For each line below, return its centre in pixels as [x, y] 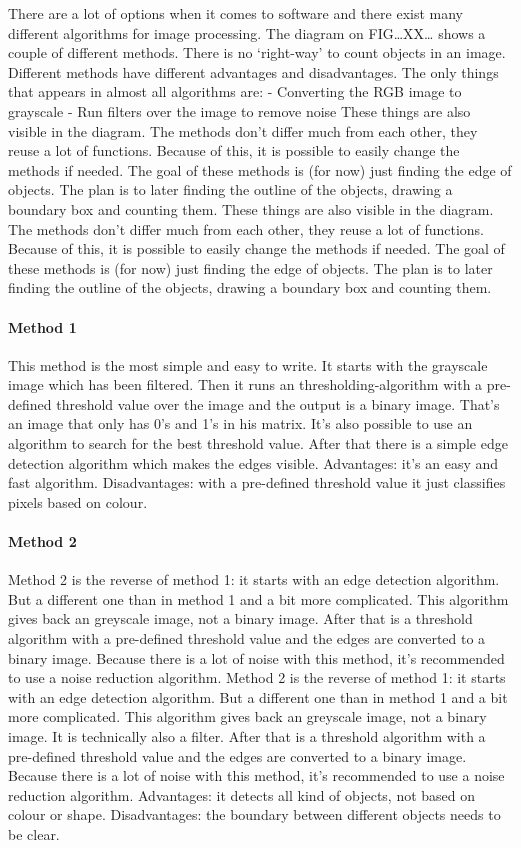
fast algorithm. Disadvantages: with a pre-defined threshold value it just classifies [257, 482]
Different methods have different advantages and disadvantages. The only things [253, 71]
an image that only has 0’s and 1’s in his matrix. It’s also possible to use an [240, 423]
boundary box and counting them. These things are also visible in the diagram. [251, 208]
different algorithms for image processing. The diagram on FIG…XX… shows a [247, 32]
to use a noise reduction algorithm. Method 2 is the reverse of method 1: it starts [257, 677]
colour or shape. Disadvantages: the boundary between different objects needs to [254, 814]
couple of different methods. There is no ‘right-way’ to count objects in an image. [257, 52]
